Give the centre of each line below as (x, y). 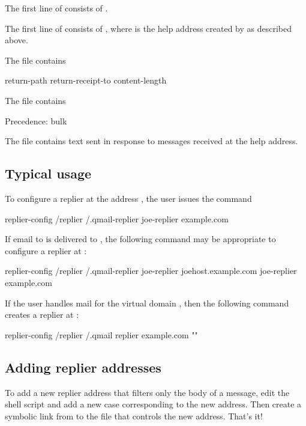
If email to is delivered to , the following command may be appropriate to (140, 239)
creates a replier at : (42, 315)
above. (16, 40)
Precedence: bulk (36, 120)
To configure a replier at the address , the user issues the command (128, 198)
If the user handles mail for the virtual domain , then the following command (147, 303)
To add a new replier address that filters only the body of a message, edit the (147, 392)
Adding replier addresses (83, 367)
